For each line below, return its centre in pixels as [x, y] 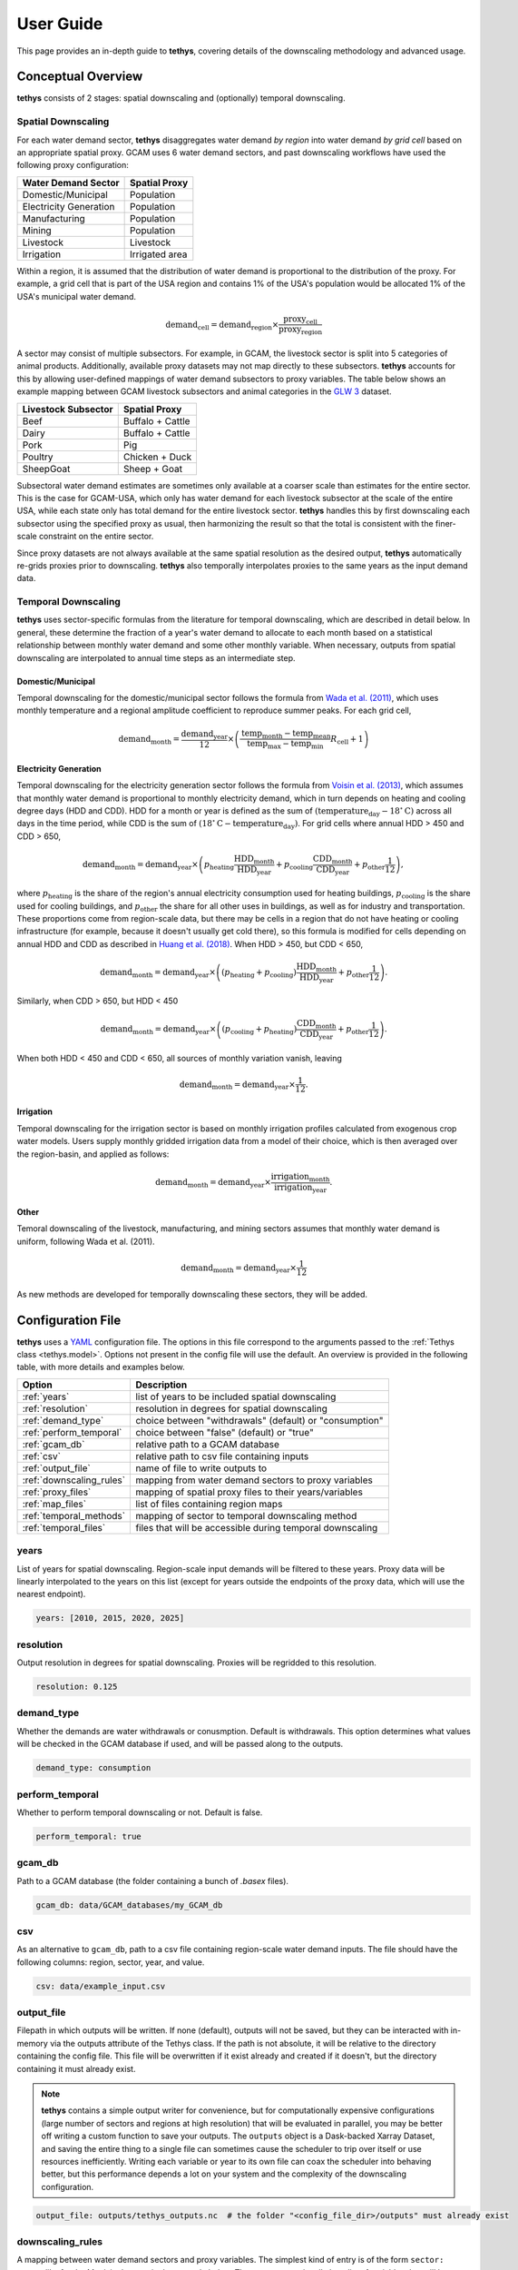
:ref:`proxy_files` [57, 1492]
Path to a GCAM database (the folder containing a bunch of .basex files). [153, 1880]
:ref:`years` [46, 1397]
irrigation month [300, 1178]
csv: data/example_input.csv [101, 1986]
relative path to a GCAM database [208, 1444]
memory [33, 2043]
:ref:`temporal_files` [64, 1527]
